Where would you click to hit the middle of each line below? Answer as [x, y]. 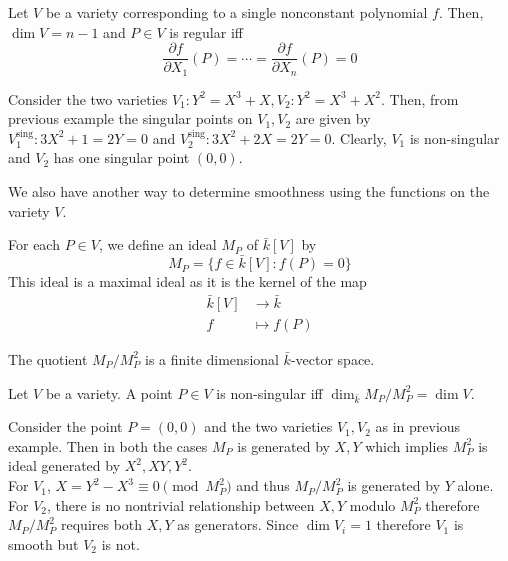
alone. [475, 485]
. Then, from [420, 98]
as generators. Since [238, 524]
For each [34, 244]
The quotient [48, 358]
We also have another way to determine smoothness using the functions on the [249, 191]
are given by [333, 118]
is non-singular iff [269, 392]
